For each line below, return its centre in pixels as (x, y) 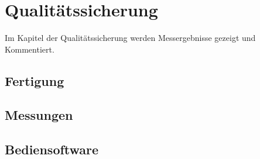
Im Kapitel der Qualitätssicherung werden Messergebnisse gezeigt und (130, 38)
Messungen (39, 115)
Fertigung (35, 80)
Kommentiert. (30, 49)
